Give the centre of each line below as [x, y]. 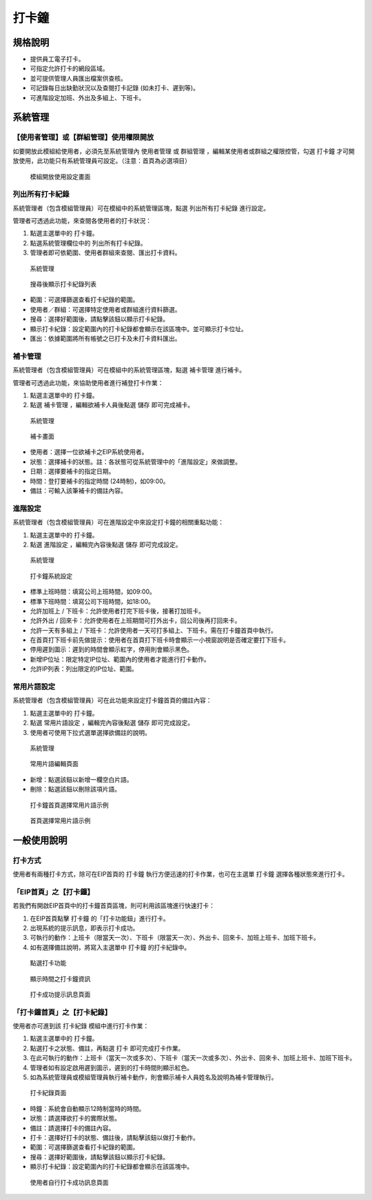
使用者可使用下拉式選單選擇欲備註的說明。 [90, 732]
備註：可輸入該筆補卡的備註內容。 [78, 491]
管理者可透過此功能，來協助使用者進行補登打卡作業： [88, 382]
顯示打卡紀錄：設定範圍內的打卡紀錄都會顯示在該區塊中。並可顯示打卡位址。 [138, 328]
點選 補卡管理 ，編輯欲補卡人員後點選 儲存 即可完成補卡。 [112, 405]
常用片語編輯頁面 [54, 764]
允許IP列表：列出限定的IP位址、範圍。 [84, 669]
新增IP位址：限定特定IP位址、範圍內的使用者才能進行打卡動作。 [120, 659]
